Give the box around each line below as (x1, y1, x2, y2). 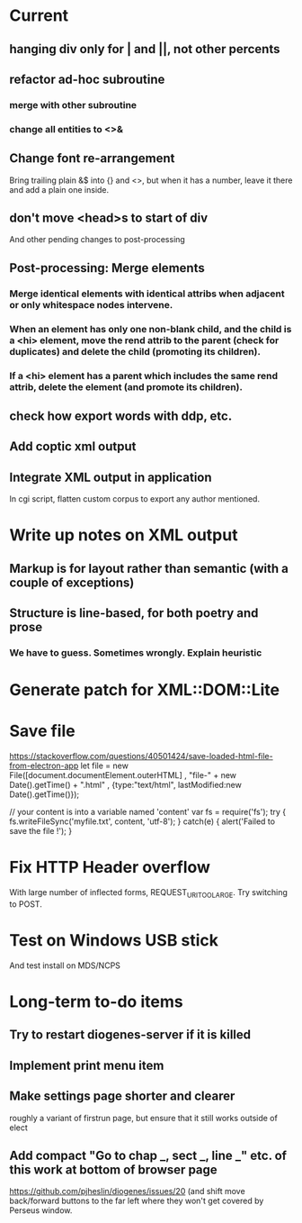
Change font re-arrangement (9, 150, 175, 167)
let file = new (80, 760, 129, 771)
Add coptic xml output (9, 439, 137, 455)
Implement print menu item (9, 1057, 164, 1073)
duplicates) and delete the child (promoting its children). (9, 345, 261, 358)
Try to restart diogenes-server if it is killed (9, 1028, 252, 1043)
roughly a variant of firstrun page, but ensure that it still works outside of (9, 1112, 279, 1123)
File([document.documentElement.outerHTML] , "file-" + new (9, 770, 236, 781)
